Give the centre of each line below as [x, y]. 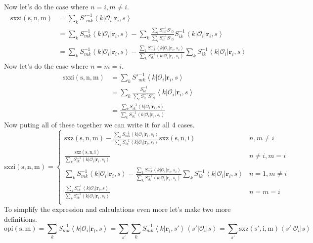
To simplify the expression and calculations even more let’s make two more [117, 209]
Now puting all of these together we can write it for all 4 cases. [99, 124]
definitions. [21, 219]
